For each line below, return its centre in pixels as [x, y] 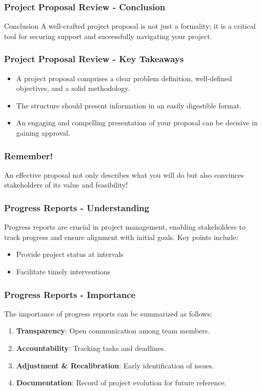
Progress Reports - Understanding [77, 207]
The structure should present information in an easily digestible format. [129, 105]
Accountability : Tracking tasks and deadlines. [91, 348]
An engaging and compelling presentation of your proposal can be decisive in [137, 123]
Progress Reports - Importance [70, 294]
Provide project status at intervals [70, 254]
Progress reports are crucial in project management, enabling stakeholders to [125, 227]
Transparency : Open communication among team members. [113, 331]
